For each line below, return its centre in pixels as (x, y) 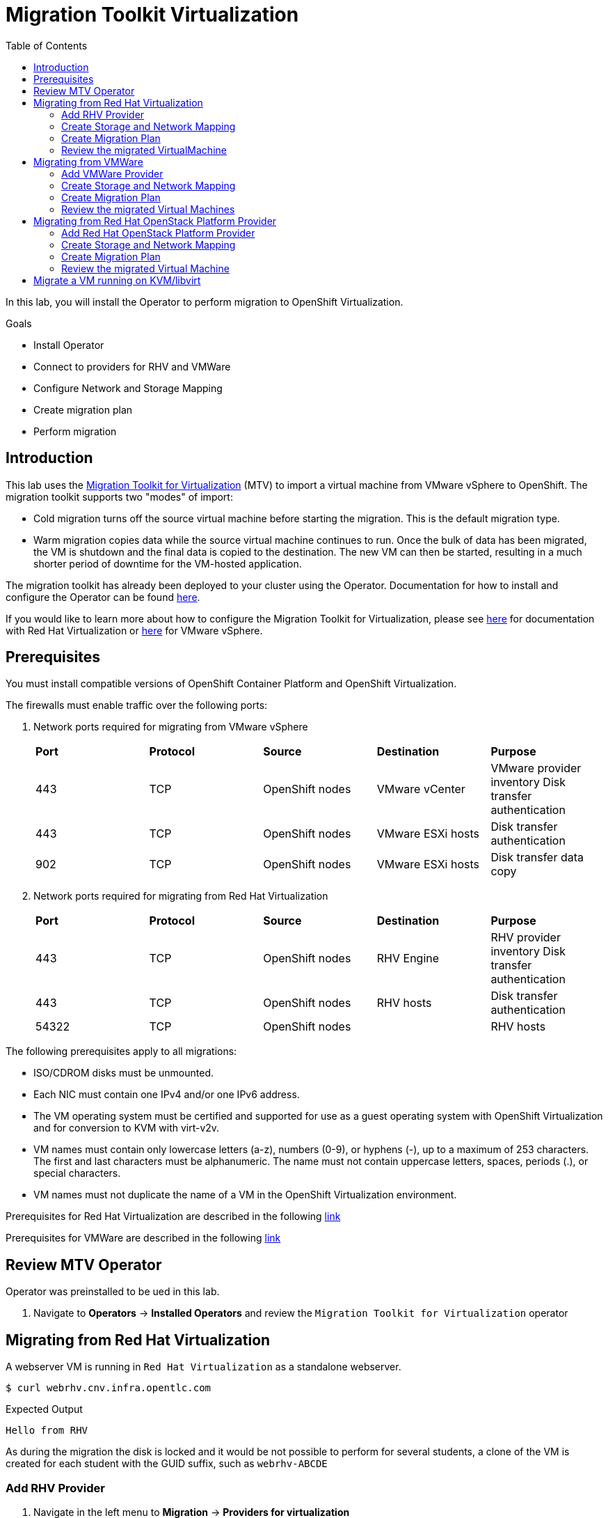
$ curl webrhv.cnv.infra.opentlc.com (109, 1388)
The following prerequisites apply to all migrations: (121, 1051)
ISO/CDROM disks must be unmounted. (124, 1073)
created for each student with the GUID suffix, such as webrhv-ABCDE (167, 1464)
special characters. (77, 1173)
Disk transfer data (537, 858)
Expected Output (44, 1409)
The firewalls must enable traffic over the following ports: (137, 705)
